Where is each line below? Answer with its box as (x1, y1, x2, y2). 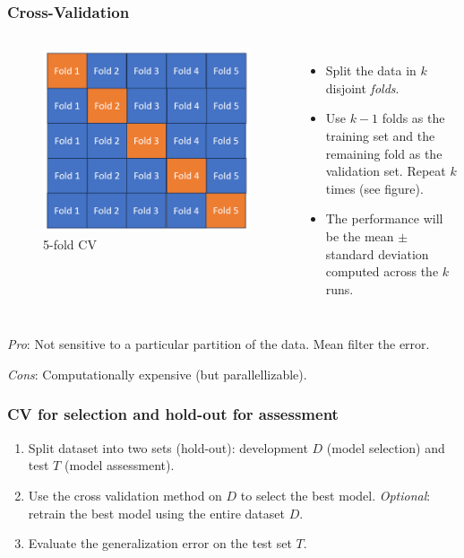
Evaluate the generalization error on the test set (28, 534, 292, 553)
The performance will (325, 209, 443, 228)
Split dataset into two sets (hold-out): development (28, 438, 308, 457)
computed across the (325, 262, 439, 281)
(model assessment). (64, 456, 175, 475)
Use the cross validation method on (28, 485, 222, 504)
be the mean (325, 226, 394, 245)
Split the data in (325, 61, 417, 80)
